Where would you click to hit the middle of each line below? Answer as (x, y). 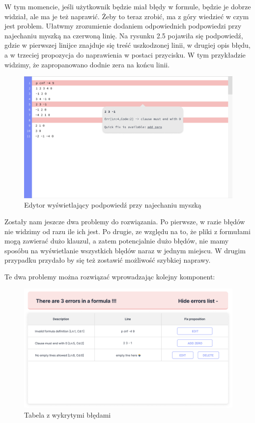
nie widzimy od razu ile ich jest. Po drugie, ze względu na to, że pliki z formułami (127, 231)
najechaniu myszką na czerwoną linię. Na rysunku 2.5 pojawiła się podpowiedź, (124, 35)
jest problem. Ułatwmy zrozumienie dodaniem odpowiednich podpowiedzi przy (123, 26)
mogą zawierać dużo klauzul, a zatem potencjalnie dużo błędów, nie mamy (117, 241)
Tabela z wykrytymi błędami (68, 414)
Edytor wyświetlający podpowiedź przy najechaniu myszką (113, 205)
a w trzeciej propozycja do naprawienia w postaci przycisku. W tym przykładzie (125, 54)
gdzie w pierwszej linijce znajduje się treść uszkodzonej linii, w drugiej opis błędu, (127, 45)
